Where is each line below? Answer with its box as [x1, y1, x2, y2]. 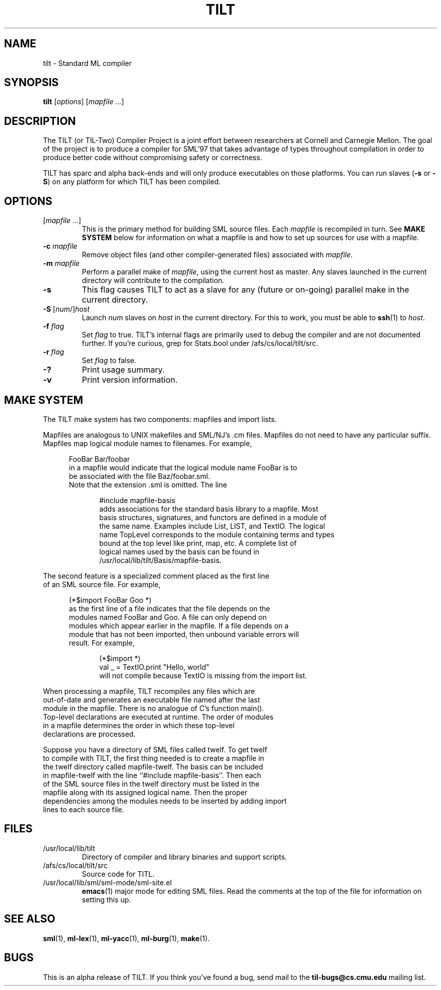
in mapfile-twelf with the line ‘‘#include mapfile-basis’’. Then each [43, 770, 261, 780]
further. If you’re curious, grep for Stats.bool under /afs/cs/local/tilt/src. [82, 339, 318, 348]
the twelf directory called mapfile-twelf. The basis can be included [43, 762, 263, 771]
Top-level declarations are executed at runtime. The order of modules [43, 712, 274, 721]
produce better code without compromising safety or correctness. [43, 153, 262, 162]
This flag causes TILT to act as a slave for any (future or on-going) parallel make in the [82, 285, 409, 295]
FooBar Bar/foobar [69, 454, 130, 463]
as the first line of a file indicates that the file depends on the [69, 604, 270, 613]
